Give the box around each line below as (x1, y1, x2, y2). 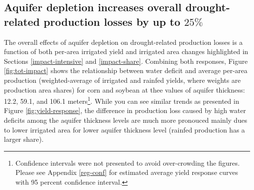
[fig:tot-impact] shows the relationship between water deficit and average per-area (4, 65, 248, 76)
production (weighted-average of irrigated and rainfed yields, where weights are (4, 75, 241, 85)
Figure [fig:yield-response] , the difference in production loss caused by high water (4, 105, 246, 115)
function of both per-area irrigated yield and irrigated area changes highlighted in (4, 46, 249, 57)
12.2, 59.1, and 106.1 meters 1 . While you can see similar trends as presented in (4, 95, 239, 106)
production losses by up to (43, 14, 181, 29)
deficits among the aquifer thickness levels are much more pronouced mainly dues (4, 115, 247, 125)
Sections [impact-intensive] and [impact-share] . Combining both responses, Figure (4, 56, 248, 66)
